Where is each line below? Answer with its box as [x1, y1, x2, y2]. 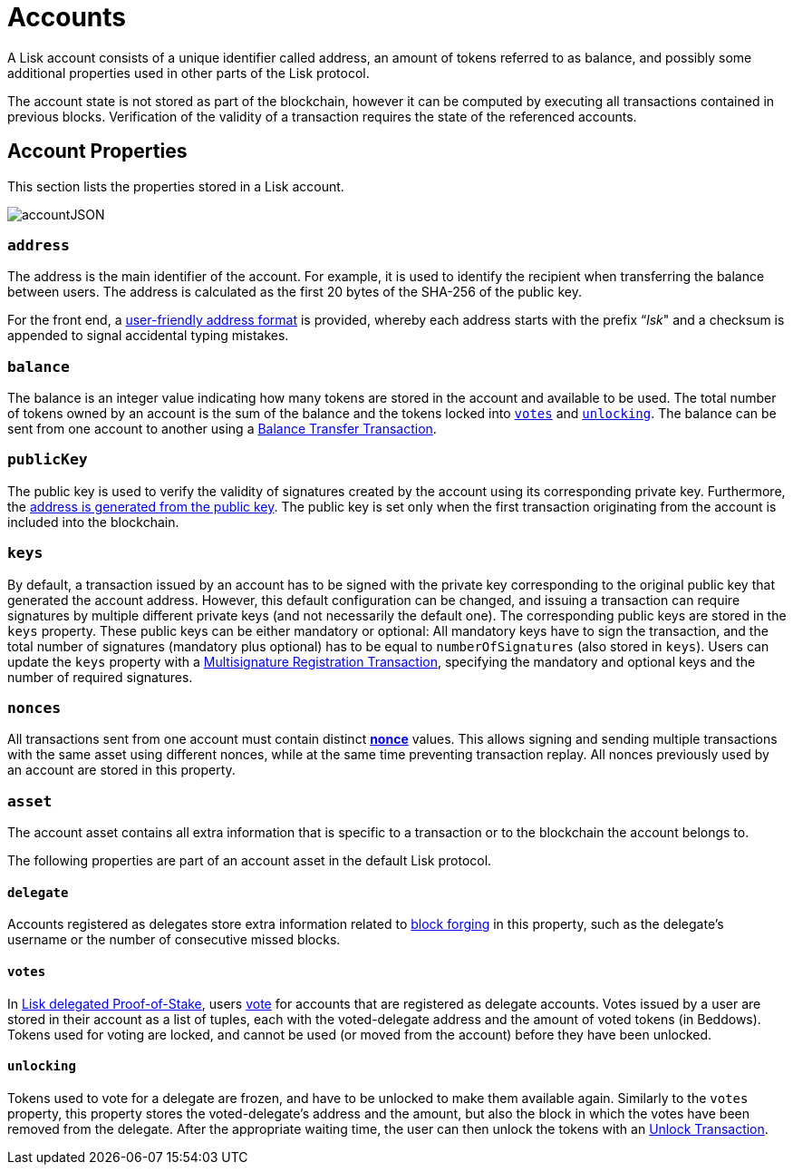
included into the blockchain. [7, 513, 179, 530]
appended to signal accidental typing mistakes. [7, 327, 289, 344]
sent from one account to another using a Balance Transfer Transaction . [7, 421, 437, 437]
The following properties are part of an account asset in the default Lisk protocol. [7, 853, 492, 869]
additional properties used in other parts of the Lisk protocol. [7, 64, 370, 81]
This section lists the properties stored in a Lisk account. [7, 178, 344, 194]
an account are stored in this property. [7, 762, 236, 778]
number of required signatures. [7, 669, 193, 685]
